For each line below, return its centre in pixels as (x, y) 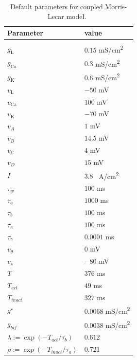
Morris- (116, 6)
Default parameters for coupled (57, 6)
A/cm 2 (109, 175)
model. (76, 16)
